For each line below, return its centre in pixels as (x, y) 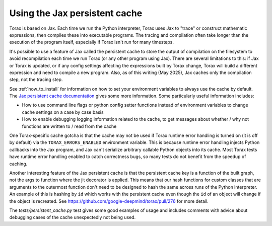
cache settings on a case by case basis (63, 112)
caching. (18, 164)
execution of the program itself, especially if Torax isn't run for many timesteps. (91, 42)
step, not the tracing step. (36, 80)
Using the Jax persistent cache (76, 13)
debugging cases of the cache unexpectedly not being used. (73, 217)
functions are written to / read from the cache (69, 126)
